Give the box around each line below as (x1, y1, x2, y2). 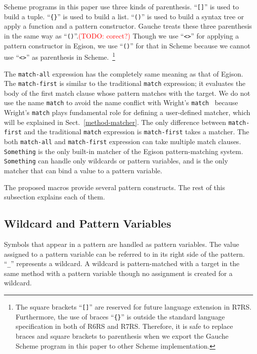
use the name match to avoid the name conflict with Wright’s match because (4, 97, 238, 108)
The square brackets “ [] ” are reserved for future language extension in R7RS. (15, 302, 252, 312)
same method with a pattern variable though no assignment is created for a (4, 268, 233, 278)
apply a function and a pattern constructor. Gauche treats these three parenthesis (4, 21, 252, 31)
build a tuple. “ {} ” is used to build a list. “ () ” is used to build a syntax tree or (4, 11, 244, 21)
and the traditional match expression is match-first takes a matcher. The (24, 126, 250, 137)
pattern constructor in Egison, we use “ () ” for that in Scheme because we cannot (4, 40, 251, 50)
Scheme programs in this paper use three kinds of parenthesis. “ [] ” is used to (4, 1, 239, 11)
